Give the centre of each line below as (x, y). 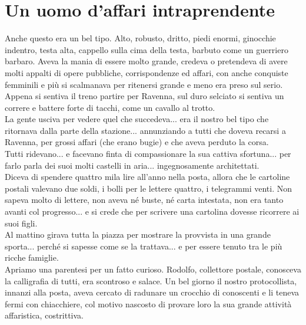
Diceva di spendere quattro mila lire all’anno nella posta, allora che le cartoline (147, 177)
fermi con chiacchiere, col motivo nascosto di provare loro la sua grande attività (148, 303)
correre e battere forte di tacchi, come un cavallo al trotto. (110, 107)
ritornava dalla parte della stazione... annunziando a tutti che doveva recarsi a (145, 130)
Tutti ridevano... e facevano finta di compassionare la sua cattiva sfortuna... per (148, 154)
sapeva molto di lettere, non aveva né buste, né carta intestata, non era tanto (144, 200)
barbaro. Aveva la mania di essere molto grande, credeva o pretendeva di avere (146, 61)
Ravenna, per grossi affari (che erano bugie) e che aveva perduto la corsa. (137, 142)
